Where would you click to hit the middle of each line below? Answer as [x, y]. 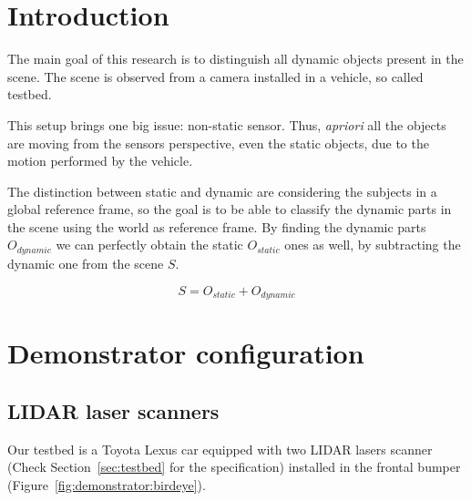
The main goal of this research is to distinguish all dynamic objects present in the [235, 59]
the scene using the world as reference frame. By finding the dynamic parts [217, 226]
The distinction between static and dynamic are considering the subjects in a [222, 191]
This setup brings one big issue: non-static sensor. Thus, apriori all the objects [227, 124]
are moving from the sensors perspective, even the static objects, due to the [218, 143]
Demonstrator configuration [186, 353]
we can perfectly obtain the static [149, 245]
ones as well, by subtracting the [373, 245]
